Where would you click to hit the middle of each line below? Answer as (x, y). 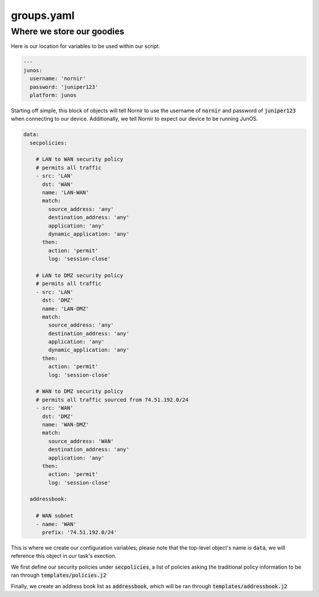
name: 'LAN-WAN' (66, 193)
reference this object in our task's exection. (64, 556)
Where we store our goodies (68, 31)
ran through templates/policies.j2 (58, 575)
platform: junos (53, 95)
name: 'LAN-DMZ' (66, 309)
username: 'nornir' (58, 79)
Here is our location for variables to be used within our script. (86, 46)
